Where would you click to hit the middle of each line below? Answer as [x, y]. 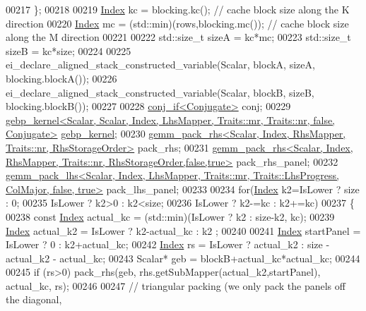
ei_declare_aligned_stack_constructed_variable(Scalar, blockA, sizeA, [160, 65]
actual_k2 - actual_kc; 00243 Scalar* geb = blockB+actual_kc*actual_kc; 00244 [183, 258]
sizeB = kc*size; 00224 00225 [69, 50]
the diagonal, [34, 299]
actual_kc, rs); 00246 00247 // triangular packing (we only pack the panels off [176, 285]
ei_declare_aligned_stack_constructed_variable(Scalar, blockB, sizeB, [160, 92]
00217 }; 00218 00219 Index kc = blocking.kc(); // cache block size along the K [178, 9]
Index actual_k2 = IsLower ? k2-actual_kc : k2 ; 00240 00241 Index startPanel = [183, 230]
